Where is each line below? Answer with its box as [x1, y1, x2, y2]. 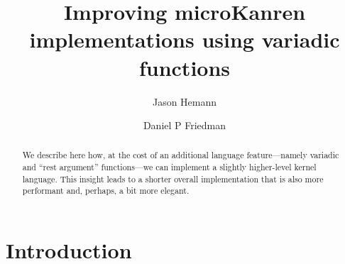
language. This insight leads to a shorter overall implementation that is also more [22, 172, 324, 185]
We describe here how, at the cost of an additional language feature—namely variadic [22, 149, 339, 161]
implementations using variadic [29, 25, 340, 54]
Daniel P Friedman [143, 118, 226, 133]
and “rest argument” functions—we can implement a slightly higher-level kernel [22, 161, 317, 173]
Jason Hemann [152, 94, 217, 109]
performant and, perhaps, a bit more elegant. [22, 185, 190, 197]
